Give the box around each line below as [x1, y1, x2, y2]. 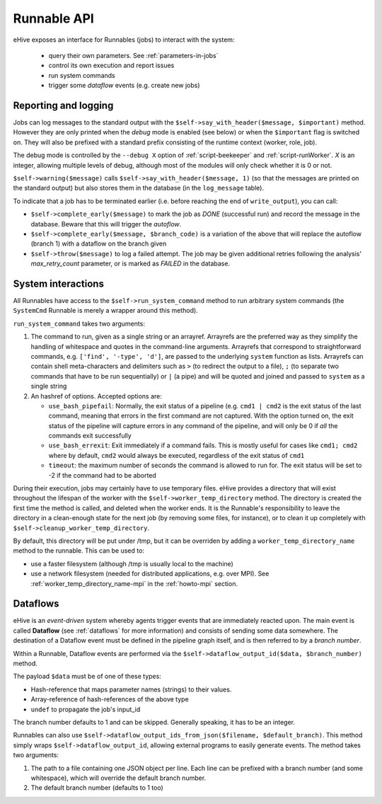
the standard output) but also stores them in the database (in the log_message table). [13, 184, 265, 193]
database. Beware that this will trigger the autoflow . [30, 219, 182, 228]
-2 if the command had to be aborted [48, 471, 157, 479]
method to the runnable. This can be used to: [13, 546, 145, 555]
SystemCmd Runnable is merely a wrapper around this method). [13, 306, 198, 315]
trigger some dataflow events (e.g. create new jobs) [48, 81, 201, 90]
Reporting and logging [13, 99, 114, 111]
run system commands [48, 71, 116, 79]
